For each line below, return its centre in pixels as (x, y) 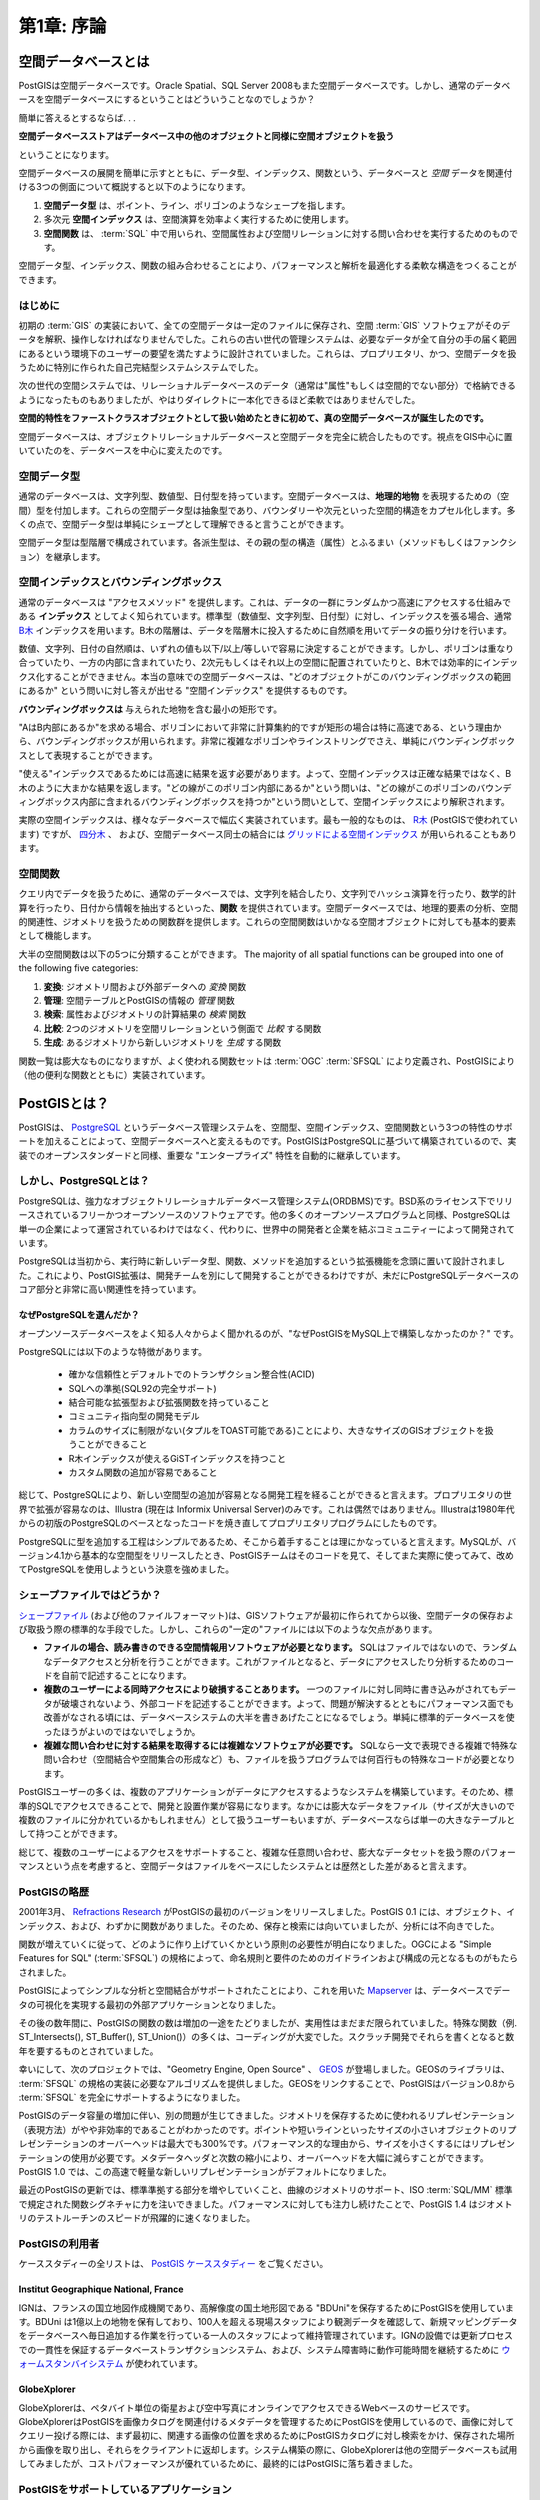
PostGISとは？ (64, 1103)
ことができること (112, 1444)
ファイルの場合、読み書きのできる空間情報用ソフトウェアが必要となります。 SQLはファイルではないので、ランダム (280, 1647)
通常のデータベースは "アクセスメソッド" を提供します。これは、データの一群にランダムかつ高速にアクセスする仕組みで (265, 602)
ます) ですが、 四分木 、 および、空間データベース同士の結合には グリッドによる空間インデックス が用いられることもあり (267, 834)
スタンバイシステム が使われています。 (124, 2364)
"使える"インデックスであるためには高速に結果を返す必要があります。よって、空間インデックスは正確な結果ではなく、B (265, 774)
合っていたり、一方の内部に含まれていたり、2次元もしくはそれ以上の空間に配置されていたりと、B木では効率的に (251, 662)
